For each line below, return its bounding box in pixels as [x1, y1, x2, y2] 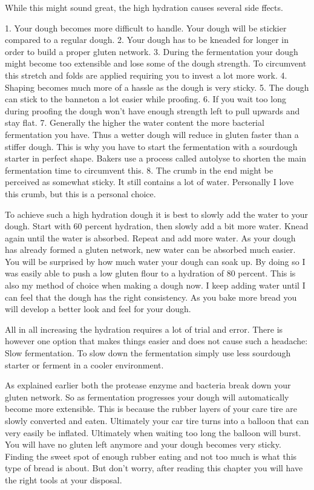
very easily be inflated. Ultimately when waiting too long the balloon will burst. [5, 426, 301, 439]
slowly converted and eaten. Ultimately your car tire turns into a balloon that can [5, 414, 309, 426]
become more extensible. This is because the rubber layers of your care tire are [5, 402, 297, 415]
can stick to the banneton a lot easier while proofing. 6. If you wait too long [5, 93, 286, 105]
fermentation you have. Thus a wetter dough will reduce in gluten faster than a [5, 128, 299, 140]
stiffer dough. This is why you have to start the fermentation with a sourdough [5, 140, 298, 152]
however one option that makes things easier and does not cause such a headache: [5, 335, 308, 347]
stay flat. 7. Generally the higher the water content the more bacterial [5, 116, 264, 129]
